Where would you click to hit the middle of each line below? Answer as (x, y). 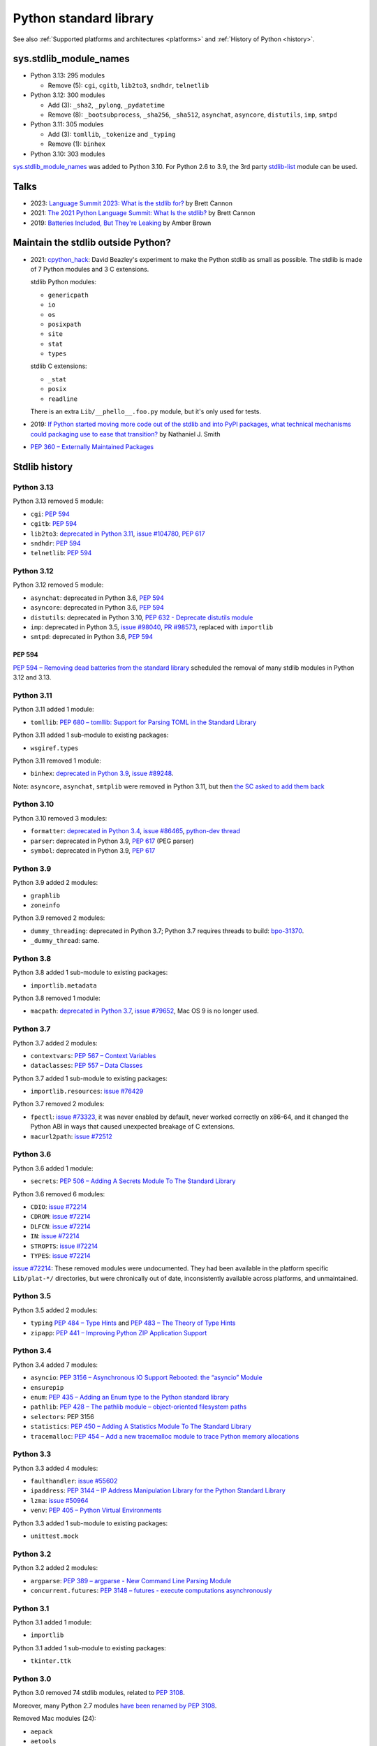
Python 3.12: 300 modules (68, 95)
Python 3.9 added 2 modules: (56, 883)
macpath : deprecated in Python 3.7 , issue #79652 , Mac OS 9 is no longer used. (145, 1011)
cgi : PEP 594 (50, 514)
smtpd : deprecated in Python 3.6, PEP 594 (92, 637)
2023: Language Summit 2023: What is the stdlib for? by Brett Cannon (132, 203)
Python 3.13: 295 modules (67, 75)
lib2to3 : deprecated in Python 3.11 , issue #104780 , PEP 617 (118, 534)
